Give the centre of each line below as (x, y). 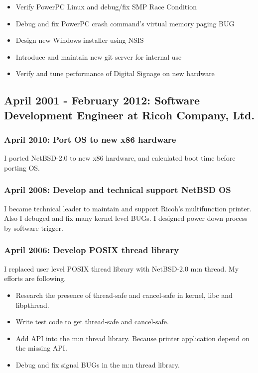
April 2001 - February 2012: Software (102, 100)
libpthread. (32, 305)
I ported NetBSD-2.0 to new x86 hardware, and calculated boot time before (120, 158)
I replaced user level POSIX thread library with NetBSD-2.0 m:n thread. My (122, 268)
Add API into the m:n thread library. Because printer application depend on (132, 338)
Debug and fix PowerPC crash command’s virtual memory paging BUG (125, 23)
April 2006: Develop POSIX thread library (92, 250)
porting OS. (22, 167)
